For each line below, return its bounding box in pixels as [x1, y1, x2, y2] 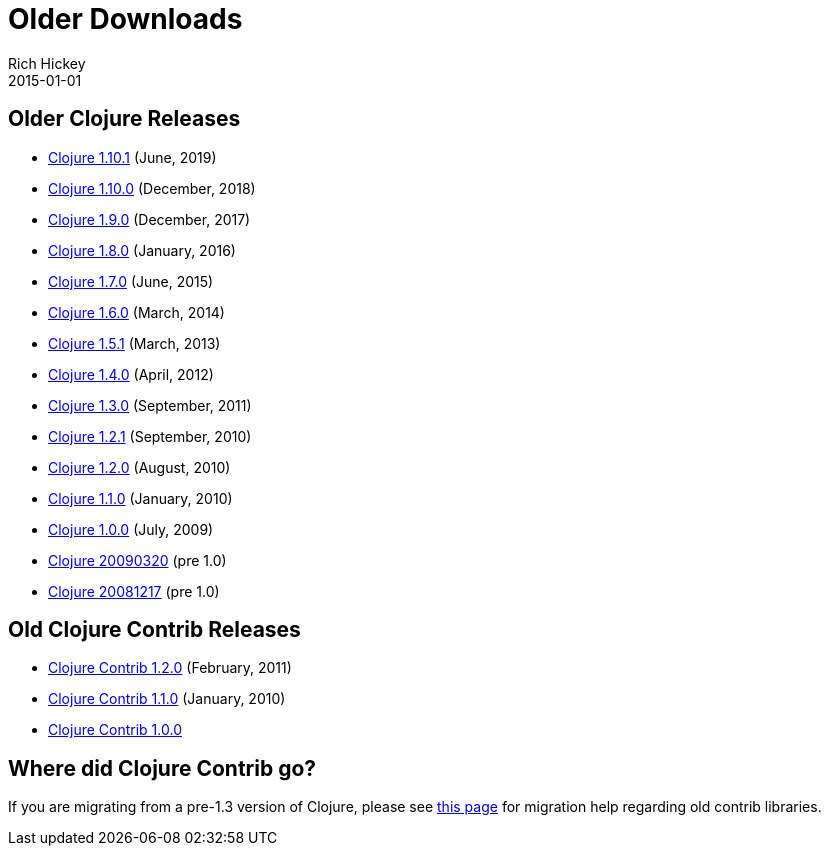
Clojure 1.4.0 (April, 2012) [48, 365, 214, 383]
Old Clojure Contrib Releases [8, 617, 301, 643]
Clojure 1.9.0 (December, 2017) [48, 210, 251, 228]
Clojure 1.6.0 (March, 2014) [48, 303, 225, 321]
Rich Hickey [8, 54, 86, 72]
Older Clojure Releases [8, 106, 241, 132]
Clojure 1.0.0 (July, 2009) [48, 520, 214, 538]
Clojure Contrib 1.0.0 [48, 721, 182, 739]
